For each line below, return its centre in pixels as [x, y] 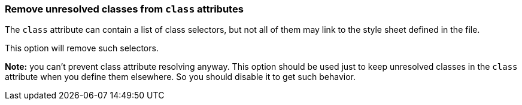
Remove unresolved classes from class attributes [124, 9]
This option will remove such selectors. [82, 48]
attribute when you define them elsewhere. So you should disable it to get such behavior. [180, 77]
